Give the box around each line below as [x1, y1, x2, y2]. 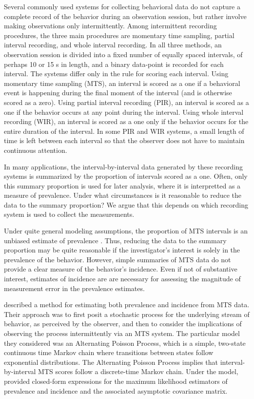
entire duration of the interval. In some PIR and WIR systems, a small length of [4, 126, 244, 136]
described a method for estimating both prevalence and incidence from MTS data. [4, 299, 250, 310]
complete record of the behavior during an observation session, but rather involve [4, 11, 247, 21]
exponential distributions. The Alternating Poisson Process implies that [4, 357, 218, 367]
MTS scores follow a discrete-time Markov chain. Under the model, [38, 366, 238, 377]
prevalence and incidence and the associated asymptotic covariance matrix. [4, 385, 228, 396]
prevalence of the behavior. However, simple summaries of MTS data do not [4, 254, 231, 264]
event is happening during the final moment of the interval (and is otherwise [4, 87, 232, 98]
